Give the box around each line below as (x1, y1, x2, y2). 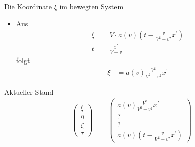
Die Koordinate (4, 1, 52, 11)
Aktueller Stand (4, 86, 54, 97)
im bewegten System (59, 1, 124, 11)
